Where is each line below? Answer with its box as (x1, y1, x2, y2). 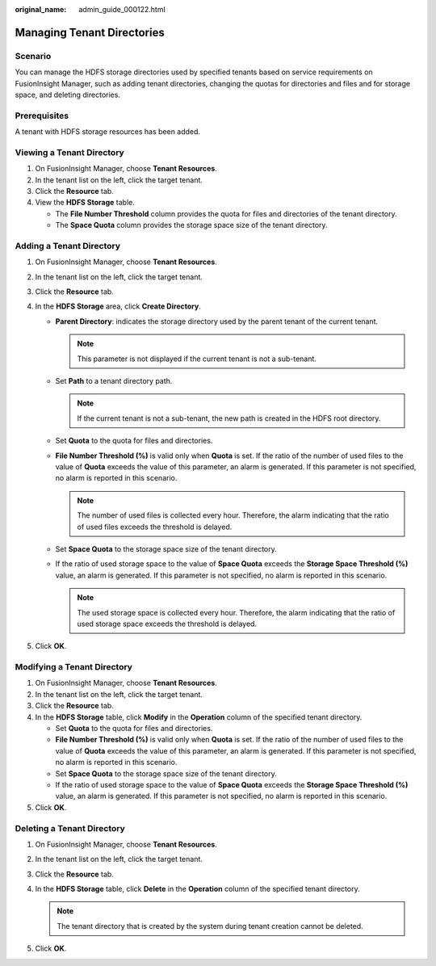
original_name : (15, 5, 67, 14)
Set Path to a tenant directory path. (55, 376, 173, 386)
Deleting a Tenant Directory (15, 822, 125, 834)
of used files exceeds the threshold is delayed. (77, 522, 233, 531)
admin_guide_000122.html (78, 5, 166, 14)
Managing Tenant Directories (15, 25, 165, 40)
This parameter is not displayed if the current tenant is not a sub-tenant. (77, 354, 317, 363)
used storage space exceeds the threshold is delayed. (77, 619, 258, 628)
